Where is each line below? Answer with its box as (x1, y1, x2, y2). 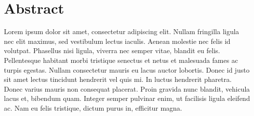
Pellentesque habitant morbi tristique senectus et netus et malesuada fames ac (4, 55, 238, 65)
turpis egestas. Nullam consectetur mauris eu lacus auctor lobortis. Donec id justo (4, 64, 250, 75)
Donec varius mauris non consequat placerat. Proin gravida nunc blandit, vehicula (4, 83, 250, 94)
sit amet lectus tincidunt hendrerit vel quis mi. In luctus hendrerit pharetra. (4, 74, 232, 84)
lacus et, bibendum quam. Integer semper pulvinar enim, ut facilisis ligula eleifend (4, 93, 250, 103)
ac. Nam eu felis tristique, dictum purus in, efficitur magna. (4, 102, 182, 113)
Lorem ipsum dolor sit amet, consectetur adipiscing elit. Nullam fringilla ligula (4, 26, 239, 37)
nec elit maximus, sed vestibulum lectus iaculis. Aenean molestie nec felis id (4, 36, 231, 46)
